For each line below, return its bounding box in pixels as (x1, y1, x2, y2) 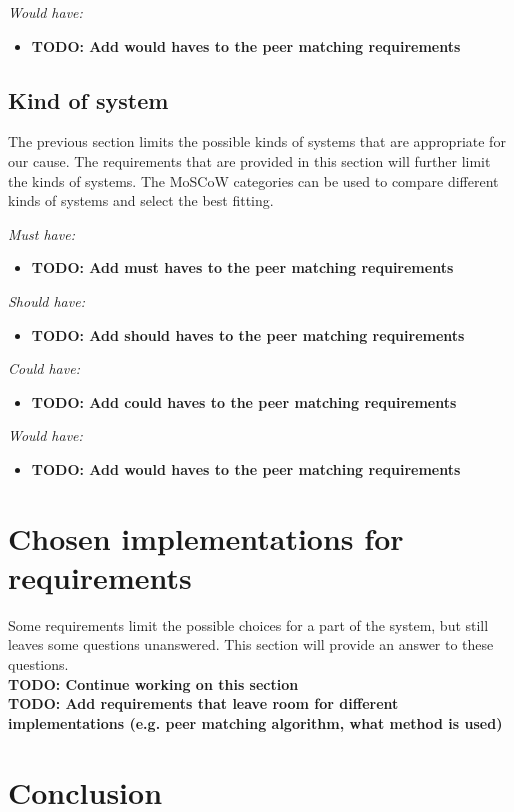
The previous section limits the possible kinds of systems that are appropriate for (8, 131, 506, 152)
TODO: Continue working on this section (8, 673, 299, 694)
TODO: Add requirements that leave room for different (8, 693, 399, 714)
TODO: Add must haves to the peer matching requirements (31, 257, 454, 278)
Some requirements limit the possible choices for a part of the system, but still (8, 614, 489, 635)
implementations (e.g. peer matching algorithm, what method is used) (8, 712, 503, 733)
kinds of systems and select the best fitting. (8, 190, 274, 211)
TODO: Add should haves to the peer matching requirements (31, 324, 465, 345)
